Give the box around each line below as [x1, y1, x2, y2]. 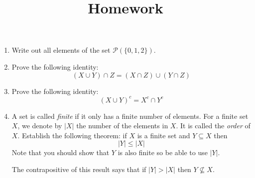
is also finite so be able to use [118, 147, 208, 158]
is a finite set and [137, 130, 190, 140]
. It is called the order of [176, 120, 251, 131]
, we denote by [17, 120, 62, 131]
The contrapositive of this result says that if [11, 164, 146, 175]
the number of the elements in [76, 120, 168, 131]
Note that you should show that [11, 147, 110, 158]
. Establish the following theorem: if [17, 130, 127, 140]
